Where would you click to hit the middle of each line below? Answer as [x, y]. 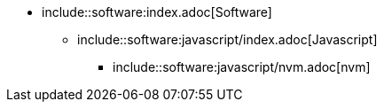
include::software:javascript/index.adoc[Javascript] [227, 39]
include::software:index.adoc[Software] [157, 12]
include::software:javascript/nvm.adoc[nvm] [242, 67]
